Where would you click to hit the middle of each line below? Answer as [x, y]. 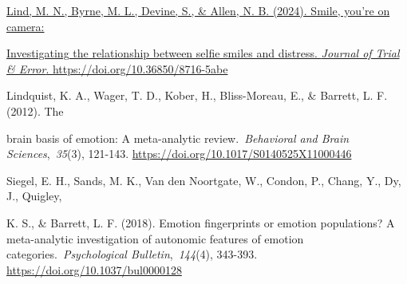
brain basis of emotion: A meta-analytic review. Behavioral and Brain [178, 138]
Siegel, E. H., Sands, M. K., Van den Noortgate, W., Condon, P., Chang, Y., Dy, [204, 180]
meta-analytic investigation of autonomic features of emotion [155, 238]
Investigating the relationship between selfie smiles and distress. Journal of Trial [203, 53]
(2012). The [35, 110]
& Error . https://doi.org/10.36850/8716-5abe [117, 68]
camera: [26, 26]
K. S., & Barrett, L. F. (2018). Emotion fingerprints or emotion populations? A [201, 222]
